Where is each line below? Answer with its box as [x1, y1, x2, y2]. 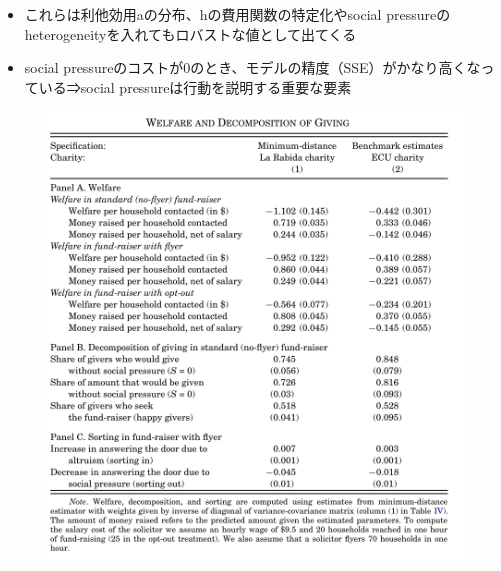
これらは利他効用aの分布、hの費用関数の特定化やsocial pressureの [24, 4, 451, 24]
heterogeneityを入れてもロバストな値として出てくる [24, 23, 357, 44]
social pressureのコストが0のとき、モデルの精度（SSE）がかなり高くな [24, 57, 481, 78]
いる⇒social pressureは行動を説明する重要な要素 [38, 76, 352, 97]
